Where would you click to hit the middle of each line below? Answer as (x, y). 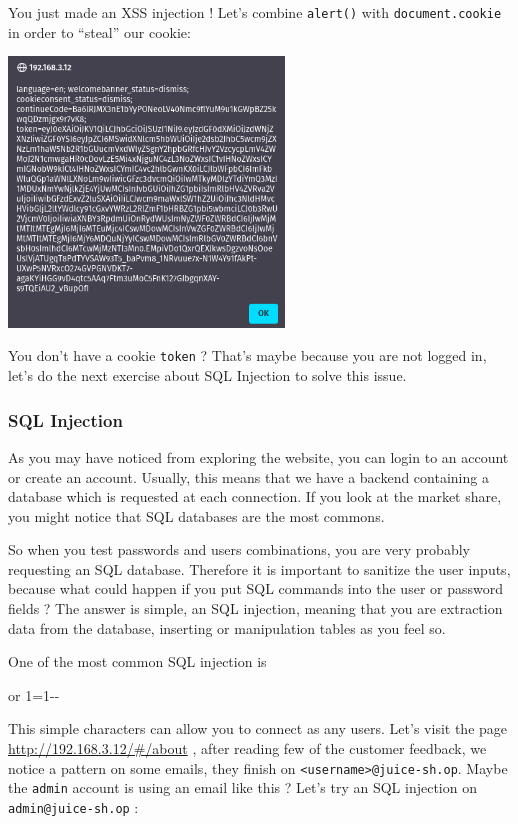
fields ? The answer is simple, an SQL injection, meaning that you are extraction (255, 608)
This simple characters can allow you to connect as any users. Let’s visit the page (258, 728)
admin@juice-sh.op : (73, 806)
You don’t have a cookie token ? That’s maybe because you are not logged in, (247, 355)
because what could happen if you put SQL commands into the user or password (255, 588)
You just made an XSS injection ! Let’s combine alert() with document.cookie (255, 12)
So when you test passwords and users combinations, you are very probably (239, 549)
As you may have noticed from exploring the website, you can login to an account (258, 456)
